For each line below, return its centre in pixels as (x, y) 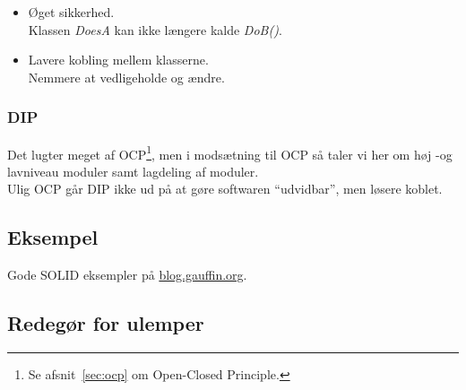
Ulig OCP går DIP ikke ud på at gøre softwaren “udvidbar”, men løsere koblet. (225, 189)
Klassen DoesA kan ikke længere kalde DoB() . (155, 29)
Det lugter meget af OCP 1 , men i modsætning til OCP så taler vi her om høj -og (230, 152)
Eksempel (53, 237)
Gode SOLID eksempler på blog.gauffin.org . (127, 275)
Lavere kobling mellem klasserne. (118, 60)
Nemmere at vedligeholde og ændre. (126, 77)
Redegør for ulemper (106, 323)
